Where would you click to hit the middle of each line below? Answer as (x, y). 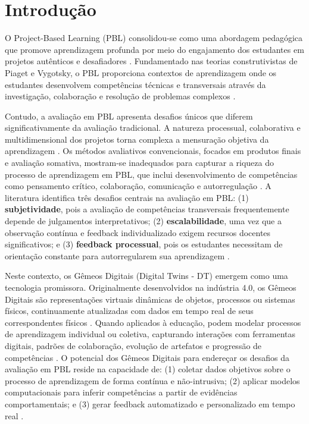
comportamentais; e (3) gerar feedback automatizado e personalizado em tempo (150, 403)
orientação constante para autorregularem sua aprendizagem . (117, 255)
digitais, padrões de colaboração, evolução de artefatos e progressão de (133, 345)
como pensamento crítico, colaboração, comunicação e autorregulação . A (138, 186)
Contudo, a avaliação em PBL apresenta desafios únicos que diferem (129, 116)
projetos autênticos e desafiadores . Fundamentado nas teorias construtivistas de (151, 61)
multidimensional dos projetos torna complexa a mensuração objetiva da (137, 139)
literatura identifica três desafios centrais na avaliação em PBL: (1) (127, 197)
